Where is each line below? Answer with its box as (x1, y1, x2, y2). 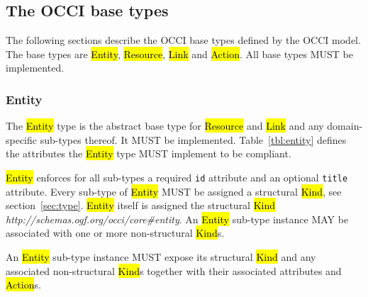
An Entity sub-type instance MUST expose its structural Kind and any (6, 250, 316, 264)
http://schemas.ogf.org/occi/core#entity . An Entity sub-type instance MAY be (6, 211, 349, 226)
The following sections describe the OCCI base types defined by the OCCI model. (6, 33, 361, 47)
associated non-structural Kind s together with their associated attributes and (6, 263, 342, 278)
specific (6, 132, 38, 147)
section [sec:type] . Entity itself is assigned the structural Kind (6, 198, 276, 213)
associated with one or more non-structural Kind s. (6, 225, 225, 240)
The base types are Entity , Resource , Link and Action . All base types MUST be (6, 46, 353, 61)
